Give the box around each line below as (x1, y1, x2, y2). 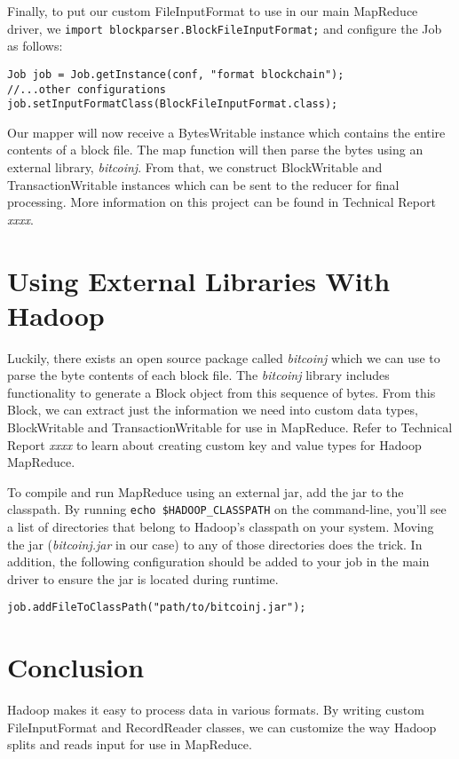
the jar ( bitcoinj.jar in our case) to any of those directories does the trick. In (7, 534, 423, 553)
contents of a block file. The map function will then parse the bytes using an (7, 140, 423, 159)
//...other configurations (7, 83, 166, 96)
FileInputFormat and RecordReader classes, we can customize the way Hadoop (7, 717, 437, 736)
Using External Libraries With (7, 262, 391, 298)
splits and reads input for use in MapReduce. (7, 735, 252, 754)
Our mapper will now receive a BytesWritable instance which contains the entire (7, 123, 446, 141)
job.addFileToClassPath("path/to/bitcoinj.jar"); (7, 601, 306, 614)
